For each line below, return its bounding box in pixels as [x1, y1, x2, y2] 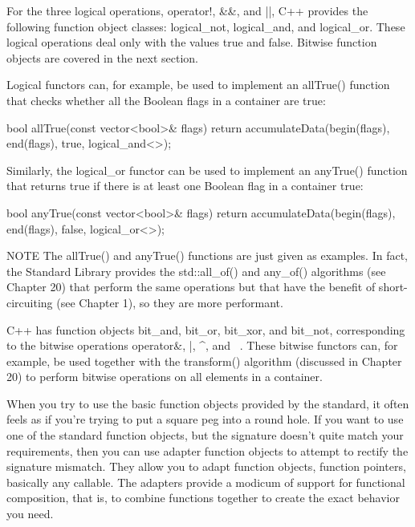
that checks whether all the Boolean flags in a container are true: [6, 91, 326, 108]
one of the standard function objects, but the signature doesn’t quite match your [6, 427, 404, 444]
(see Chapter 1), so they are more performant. [56, 294, 283, 310]
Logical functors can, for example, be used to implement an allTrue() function [6, 76, 390, 93]
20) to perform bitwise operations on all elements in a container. [6, 368, 323, 385]
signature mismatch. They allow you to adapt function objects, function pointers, [6, 458, 406, 475]
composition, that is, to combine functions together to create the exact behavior [6, 489, 400, 506]
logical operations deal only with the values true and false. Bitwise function [6, 34, 377, 51]
